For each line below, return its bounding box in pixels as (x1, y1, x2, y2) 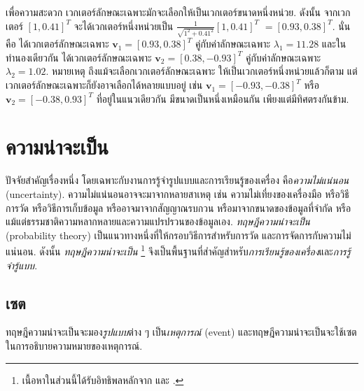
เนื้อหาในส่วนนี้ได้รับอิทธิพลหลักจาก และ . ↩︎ (22, 372, 184, 387)
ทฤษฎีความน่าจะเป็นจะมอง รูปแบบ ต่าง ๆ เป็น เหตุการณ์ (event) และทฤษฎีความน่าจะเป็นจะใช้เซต (6, 325, 357, 339)
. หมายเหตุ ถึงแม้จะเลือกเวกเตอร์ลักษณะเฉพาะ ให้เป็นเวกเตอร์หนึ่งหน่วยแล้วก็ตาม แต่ (45, 64, 358, 78)
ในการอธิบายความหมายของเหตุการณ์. (6, 339, 143, 353)
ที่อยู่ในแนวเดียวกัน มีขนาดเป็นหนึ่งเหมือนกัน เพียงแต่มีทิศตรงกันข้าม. (96, 91, 349, 106)
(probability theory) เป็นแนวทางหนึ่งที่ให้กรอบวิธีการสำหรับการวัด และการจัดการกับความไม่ (6, 227, 351, 242)
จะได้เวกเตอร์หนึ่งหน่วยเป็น (73, 18, 174, 33)
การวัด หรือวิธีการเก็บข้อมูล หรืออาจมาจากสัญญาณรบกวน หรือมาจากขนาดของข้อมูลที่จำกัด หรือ (6, 200, 351, 215)
